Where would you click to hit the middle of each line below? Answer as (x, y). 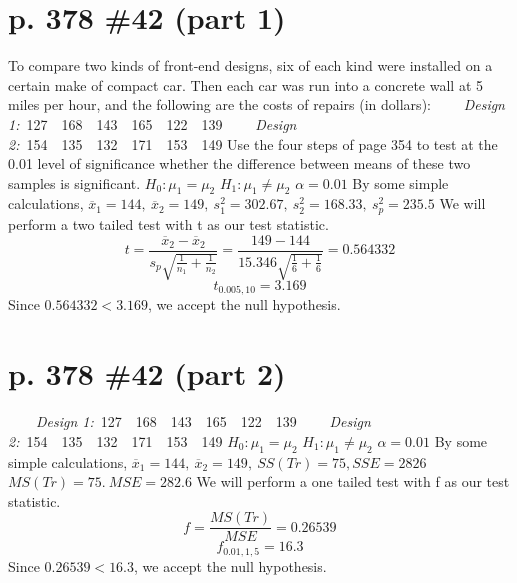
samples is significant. (74, 182)
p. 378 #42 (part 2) (147, 373)
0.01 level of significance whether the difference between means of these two (239, 163)
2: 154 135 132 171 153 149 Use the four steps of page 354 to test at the (253, 143)
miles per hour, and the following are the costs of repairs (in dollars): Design (256, 104)
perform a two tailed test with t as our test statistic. (168, 223)
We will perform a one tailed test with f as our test (353, 481)
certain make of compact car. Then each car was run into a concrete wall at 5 (246, 84)
